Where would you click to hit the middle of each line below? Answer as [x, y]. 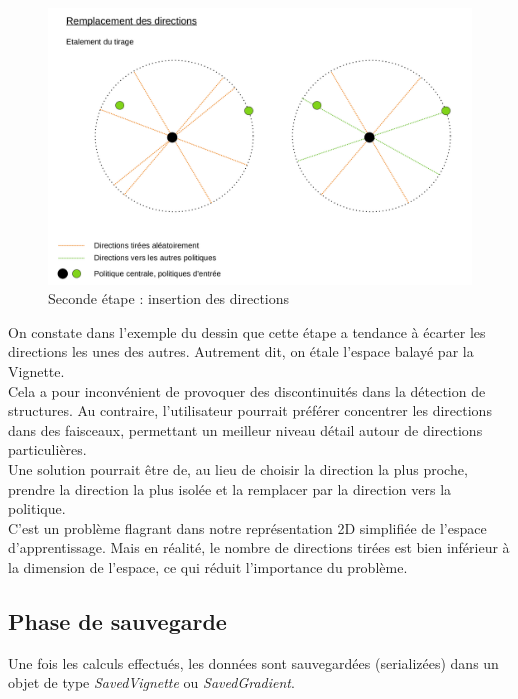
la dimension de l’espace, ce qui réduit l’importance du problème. [208, 566]
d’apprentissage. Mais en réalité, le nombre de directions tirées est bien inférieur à [259, 547]
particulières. [47, 449]
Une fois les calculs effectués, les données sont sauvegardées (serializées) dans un [253, 662]
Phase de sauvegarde [117, 620]
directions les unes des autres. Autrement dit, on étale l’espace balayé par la [241, 351]
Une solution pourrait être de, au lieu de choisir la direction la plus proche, [238, 468]
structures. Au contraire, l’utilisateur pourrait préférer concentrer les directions [250, 410]
